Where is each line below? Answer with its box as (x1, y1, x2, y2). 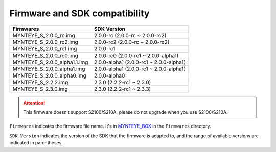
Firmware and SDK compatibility (9, 8, 150, 19)
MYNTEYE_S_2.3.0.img (12, 85, 68, 92)
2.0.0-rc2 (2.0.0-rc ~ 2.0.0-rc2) (94, 38, 170, 45)
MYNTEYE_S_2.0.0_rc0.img (12, 52, 79, 59)
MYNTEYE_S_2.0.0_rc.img (12, 32, 75, 39)
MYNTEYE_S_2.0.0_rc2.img (12, 38, 79, 45)
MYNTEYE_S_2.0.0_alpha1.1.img (12, 59, 88, 66)
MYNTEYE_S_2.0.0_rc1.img (12, 45, 77, 52)
